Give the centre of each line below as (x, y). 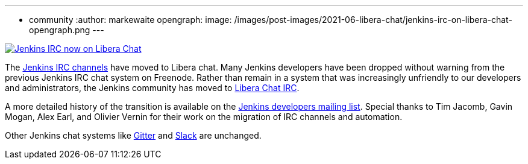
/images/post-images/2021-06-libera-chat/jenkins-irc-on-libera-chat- (373, 20)
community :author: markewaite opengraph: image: (130, 20)
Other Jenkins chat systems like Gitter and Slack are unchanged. (133, 135)
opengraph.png (60, 30)
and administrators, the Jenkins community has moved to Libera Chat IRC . (152, 88)
